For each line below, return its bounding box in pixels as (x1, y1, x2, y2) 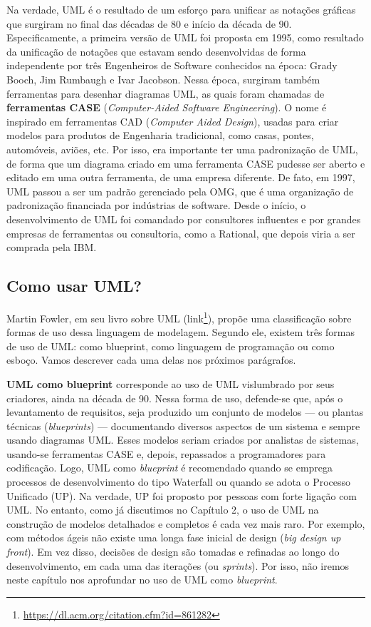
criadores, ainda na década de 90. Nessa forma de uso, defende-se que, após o (6, 390, 343, 405)
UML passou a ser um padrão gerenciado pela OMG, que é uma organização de (6, 183, 354, 198)
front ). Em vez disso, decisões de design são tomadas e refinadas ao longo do (6, 544, 340, 559)
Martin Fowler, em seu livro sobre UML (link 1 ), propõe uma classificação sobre (6, 308, 352, 325)
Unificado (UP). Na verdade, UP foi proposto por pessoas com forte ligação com (6, 488, 357, 503)
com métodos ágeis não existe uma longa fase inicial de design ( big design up (6, 530, 341, 545)
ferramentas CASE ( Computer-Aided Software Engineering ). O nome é (6, 100, 327, 115)
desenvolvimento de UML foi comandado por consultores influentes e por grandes (6, 211, 361, 226)
